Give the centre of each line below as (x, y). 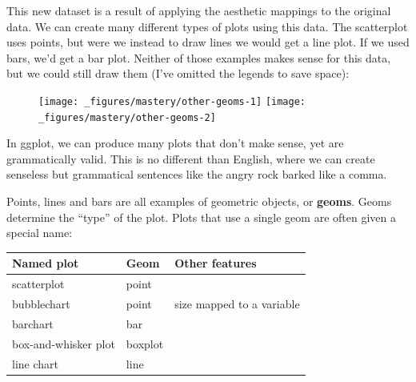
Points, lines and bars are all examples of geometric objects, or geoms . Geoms (199, 201)
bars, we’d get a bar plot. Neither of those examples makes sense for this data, (199, 57)
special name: (40, 233)
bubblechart (41, 304)
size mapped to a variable (237, 304)
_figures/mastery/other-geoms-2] (127, 117)
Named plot (46, 263)
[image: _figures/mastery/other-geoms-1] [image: (172, 101)
